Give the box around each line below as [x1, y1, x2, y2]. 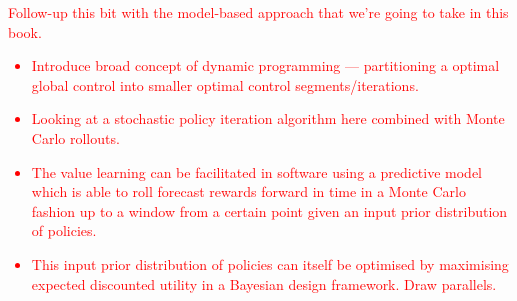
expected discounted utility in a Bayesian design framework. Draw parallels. [31, 273, 497, 294]
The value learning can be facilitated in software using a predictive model [31, 161, 483, 182]
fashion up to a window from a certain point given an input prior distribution [31, 200, 508, 221]
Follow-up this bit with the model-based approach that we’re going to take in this [8, 2, 509, 22]
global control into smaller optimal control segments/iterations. [31, 74, 419, 95]
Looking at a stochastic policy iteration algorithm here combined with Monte [31, 108, 505, 129]
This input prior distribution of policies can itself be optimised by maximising [31, 253, 509, 274]
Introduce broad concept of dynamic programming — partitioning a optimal [31, 55, 500, 76]
